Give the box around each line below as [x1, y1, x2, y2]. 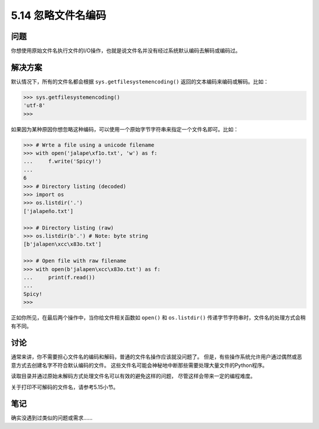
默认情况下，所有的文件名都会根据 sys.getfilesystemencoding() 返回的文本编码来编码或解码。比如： [11, 78, 269, 85]
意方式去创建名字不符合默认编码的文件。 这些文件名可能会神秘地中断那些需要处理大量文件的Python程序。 [11, 362, 268, 369]
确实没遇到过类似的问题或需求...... [11, 414, 93, 421]
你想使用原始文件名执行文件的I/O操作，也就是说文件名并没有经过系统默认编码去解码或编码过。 [11, 47, 241, 54]
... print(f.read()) [23, 274, 96, 280]
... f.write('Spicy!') [23, 158, 102, 165]
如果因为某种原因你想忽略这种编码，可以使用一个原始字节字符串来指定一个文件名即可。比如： [11, 125, 239, 133]
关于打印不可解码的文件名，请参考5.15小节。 [11, 383, 119, 391]
